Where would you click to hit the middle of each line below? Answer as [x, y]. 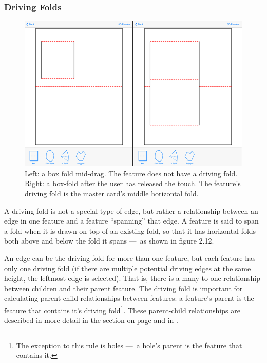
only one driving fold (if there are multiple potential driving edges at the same [128, 268]
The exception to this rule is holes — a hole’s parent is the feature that [129, 345]
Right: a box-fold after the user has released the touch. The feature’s [133, 183]
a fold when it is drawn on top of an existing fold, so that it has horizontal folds [130, 230]
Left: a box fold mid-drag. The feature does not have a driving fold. [131, 173]
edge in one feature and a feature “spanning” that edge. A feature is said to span [131, 221]
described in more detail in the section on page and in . [91, 320]
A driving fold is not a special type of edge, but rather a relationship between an [131, 210]
